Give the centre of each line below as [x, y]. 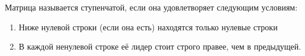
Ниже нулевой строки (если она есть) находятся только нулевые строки [148, 27]
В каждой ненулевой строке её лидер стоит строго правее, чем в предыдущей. [160, 46]
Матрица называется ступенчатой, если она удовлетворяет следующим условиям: [151, 7]
